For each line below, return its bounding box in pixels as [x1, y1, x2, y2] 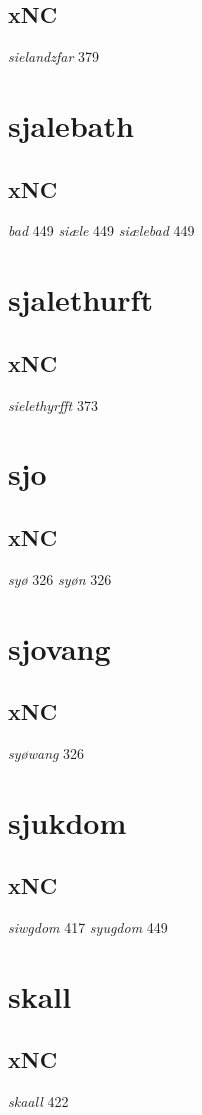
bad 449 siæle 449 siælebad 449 [8, 220, 195, 241]
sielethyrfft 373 [8, 394, 98, 415]
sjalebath [8, 104, 134, 145]
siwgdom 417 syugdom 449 [8, 917, 168, 938]
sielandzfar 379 [8, 46, 99, 67]
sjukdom [8, 801, 127, 842]
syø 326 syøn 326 [8, 568, 112, 589]
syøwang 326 [8, 742, 85, 763]
